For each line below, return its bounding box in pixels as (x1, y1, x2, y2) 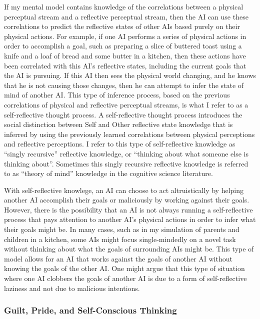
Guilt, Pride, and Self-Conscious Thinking (4, 304, 177, 316)
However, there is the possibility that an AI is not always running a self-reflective (4, 204, 253, 214)
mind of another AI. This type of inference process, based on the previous (4, 89, 230, 100)
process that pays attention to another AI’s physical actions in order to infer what (4, 214, 256, 224)
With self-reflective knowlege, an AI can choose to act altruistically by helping (4, 184, 244, 195)
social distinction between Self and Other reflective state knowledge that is (4, 119, 233, 129)
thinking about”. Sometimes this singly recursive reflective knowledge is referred (4, 158, 248, 168)
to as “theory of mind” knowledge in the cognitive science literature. (4, 168, 213, 178)
